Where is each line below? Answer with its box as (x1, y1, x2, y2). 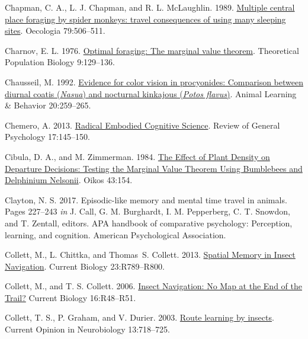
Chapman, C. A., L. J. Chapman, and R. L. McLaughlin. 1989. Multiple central (5, 1, 295, 13)
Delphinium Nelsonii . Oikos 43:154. (5, 174, 133, 186)
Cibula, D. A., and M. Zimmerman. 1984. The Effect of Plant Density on (5, 150, 270, 162)
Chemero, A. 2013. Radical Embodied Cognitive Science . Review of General (5, 119, 280, 131)
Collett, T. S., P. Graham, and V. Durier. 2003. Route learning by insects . (5, 311, 274, 324)
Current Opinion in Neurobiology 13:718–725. (5, 323, 171, 335)
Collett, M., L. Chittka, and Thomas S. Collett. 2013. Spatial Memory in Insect (5, 248, 296, 261)
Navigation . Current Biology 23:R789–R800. (5, 260, 165, 272)
